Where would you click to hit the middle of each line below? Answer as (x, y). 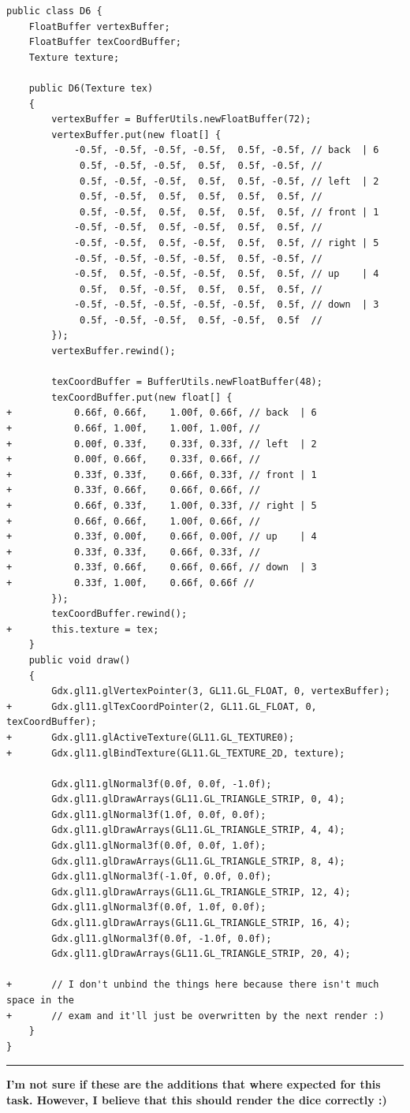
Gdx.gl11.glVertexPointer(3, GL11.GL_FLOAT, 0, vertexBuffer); (221, 691)
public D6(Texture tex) (91, 88)
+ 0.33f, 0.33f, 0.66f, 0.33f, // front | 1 (162, 474)
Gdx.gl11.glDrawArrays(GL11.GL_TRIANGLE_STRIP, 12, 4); (201, 892)
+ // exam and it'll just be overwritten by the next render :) (196, 1016)
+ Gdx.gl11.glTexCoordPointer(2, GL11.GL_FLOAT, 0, (162, 706)
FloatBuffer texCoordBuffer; (105, 42)
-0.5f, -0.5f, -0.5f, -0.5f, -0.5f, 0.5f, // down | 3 (226, 305)
